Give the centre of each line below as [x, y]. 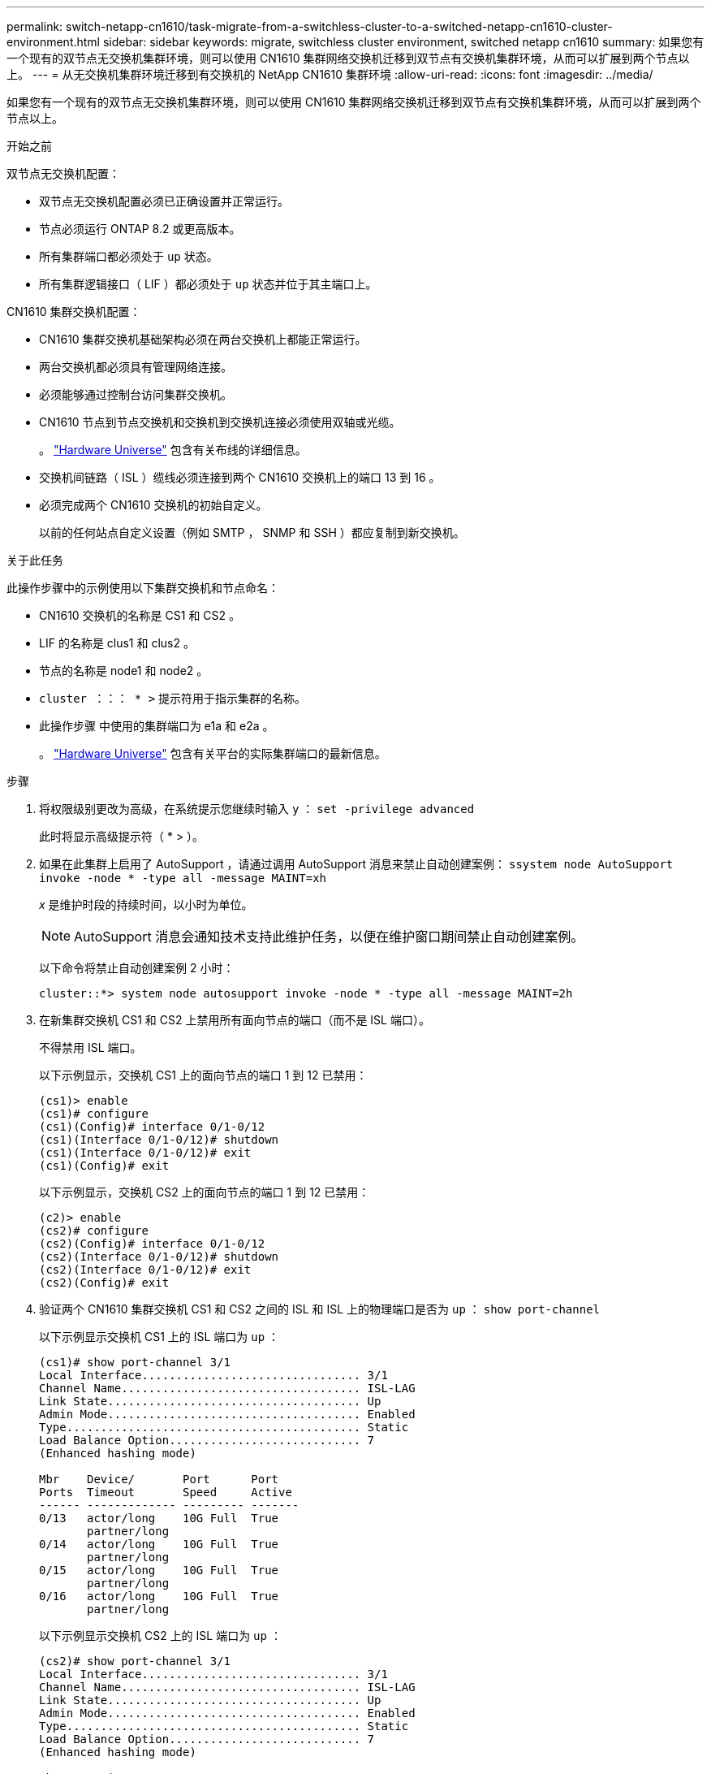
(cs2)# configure [94, 1231]
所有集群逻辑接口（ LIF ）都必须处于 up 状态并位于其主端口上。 [208, 284]
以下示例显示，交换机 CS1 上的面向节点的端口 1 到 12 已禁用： [203, 1075]
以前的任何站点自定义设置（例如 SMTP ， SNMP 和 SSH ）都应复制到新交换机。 [252, 532]
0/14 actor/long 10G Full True [159, 1544]
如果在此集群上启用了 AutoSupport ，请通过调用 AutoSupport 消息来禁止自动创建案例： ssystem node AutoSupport [356, 864]
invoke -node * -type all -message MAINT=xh [183, 878]
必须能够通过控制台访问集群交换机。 [136, 394]
